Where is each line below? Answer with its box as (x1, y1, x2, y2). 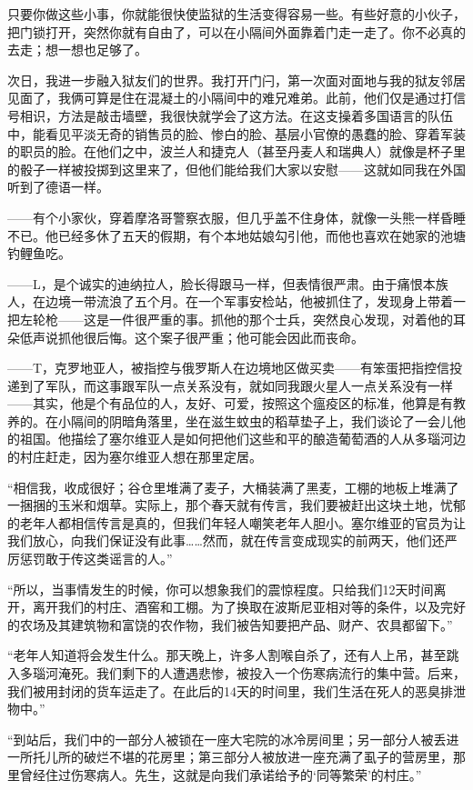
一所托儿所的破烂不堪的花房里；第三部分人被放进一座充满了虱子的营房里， (7, 747, 453, 766)
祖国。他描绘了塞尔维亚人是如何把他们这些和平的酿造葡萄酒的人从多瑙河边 (19, 429, 466, 448)
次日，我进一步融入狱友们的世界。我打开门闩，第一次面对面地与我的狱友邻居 (7, 70, 466, 89)
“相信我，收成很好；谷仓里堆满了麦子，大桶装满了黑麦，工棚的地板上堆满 (7, 477, 447, 496)
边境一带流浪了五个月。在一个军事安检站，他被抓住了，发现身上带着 (45, 292, 453, 311)
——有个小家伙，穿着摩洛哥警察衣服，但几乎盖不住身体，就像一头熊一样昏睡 (7, 207, 466, 226)
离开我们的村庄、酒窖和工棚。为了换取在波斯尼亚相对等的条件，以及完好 (32, 597, 466, 616)
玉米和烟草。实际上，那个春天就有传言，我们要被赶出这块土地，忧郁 (57, 495, 466, 515)
